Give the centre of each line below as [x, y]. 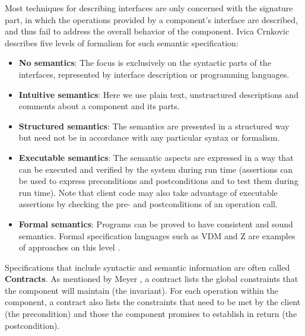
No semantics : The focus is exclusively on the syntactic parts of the [145, 63]
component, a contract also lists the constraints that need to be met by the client [153, 302]
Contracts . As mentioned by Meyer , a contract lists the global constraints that [152, 279]
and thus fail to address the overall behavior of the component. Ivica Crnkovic [147, 31]
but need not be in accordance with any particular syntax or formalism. [149, 137]
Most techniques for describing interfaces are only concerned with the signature [149, 8]
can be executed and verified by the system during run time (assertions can [156, 169]
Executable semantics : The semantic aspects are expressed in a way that [156, 157]
